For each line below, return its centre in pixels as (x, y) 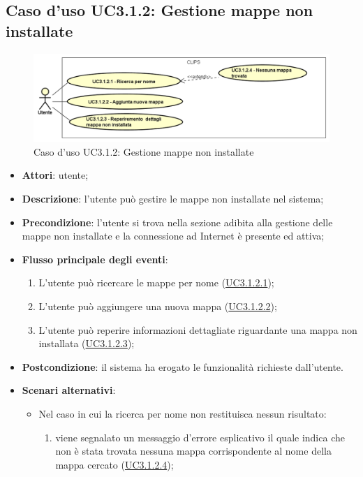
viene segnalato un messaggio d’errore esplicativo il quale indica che (200, 437)
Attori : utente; (55, 175)
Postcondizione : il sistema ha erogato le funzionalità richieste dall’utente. (183, 366)
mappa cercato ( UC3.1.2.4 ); (114, 464)
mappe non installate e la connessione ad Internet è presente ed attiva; (173, 236)
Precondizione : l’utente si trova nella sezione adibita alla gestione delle (177, 222)
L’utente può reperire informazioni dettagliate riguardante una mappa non (198, 329)
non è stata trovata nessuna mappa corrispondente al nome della (193, 451)
